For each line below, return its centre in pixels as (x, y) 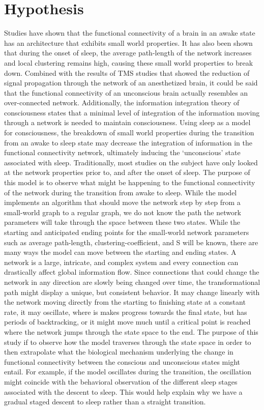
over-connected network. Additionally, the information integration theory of (122, 102)
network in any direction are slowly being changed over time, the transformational (132, 282)
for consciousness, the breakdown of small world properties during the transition (129, 133)
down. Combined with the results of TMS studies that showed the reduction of (127, 72)
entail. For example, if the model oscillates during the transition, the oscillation (128, 372)
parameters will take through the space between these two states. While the (122, 222)
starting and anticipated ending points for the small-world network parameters (127, 232)
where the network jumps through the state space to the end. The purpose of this (131, 331)
